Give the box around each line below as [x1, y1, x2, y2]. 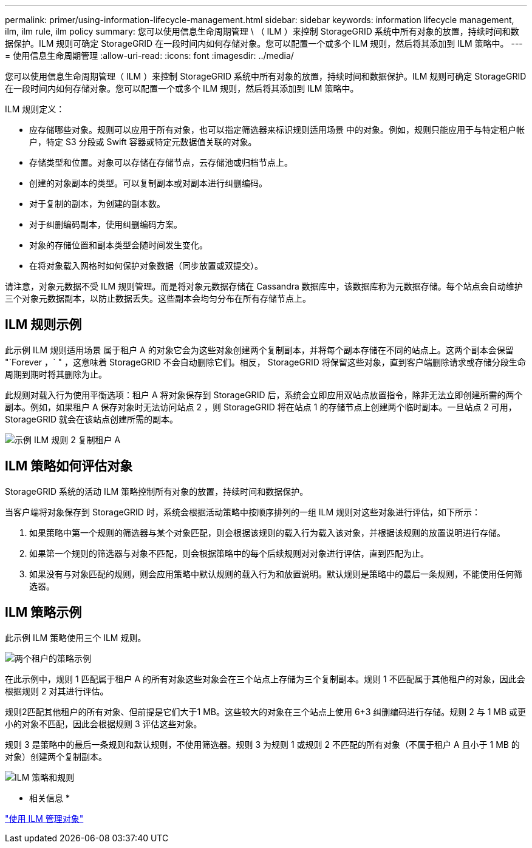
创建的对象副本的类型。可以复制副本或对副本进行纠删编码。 [29, 178, 267, 188]
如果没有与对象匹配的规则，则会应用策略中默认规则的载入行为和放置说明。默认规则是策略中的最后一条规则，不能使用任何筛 [29, 568, 522, 579]
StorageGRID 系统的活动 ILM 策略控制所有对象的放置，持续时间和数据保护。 [5, 486, 309, 497]
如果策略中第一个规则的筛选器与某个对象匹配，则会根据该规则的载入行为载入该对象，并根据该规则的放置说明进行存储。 [29, 527, 505, 538]
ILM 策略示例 [5, 605, 82, 620]
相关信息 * [29, 792, 70, 803]
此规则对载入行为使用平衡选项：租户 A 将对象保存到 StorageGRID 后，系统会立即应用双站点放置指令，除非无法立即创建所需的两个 [5, 389, 523, 400]
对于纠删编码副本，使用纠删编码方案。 [29, 219, 182, 229]
